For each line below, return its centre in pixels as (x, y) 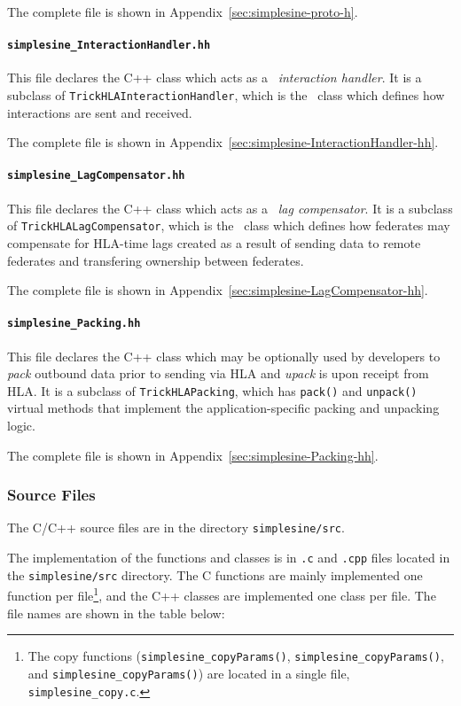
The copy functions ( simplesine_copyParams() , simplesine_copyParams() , (236, 656)
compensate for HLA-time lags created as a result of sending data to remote (214, 243)
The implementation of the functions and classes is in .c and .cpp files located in (229, 558)
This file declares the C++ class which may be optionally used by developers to (224, 356)
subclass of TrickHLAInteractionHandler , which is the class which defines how (226, 95)
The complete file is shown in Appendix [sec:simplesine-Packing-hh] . (193, 455)
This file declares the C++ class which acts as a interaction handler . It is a (215, 78)
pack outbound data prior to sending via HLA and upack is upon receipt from (218, 373)
